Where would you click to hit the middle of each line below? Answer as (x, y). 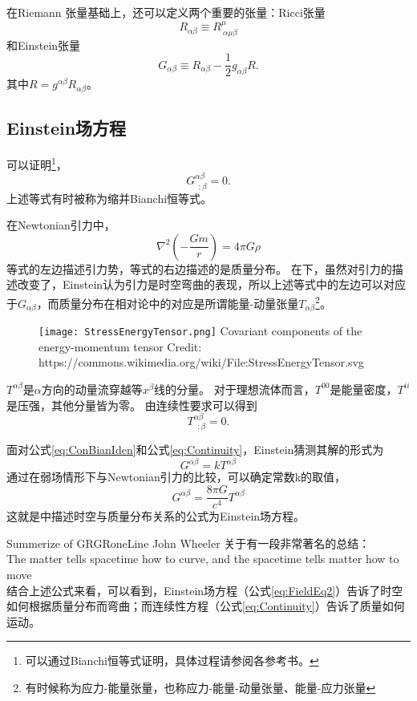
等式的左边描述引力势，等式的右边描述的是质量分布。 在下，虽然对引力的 (199, 268)
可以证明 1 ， (37, 163)
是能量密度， (364, 389)
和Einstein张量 (44, 45)
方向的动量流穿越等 (92, 389)
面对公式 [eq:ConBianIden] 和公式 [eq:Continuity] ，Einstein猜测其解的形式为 (195, 450)
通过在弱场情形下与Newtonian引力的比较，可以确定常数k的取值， (176, 477)
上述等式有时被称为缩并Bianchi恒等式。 (109, 198)
